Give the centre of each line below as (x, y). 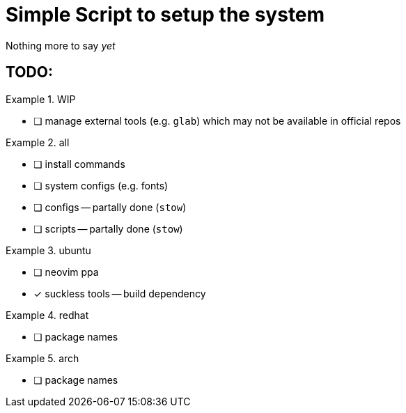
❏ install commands (79, 164)
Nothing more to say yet (61, 45)
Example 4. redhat (47, 315)
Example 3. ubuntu (48, 250)
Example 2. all (38, 142)
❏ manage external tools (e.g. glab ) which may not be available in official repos (217, 120)
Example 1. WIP (41, 99)
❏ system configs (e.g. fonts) (101, 185)
